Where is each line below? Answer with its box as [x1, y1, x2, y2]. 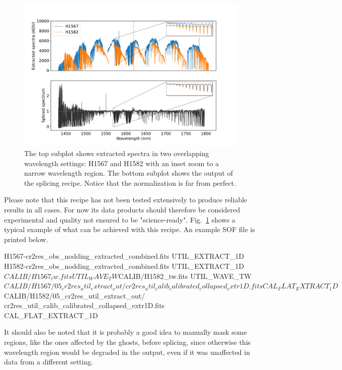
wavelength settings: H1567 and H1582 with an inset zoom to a [24, 158, 219, 168]
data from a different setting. [4, 356, 94, 367]
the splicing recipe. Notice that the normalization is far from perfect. [24, 177, 236, 188]
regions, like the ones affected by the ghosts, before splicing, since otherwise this [4, 337, 251, 347]
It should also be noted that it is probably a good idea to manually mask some [4, 327, 247, 337]
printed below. [4, 234, 48, 244]
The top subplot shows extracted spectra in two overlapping [24, 147, 209, 158]
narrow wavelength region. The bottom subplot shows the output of [24, 168, 233, 178]
